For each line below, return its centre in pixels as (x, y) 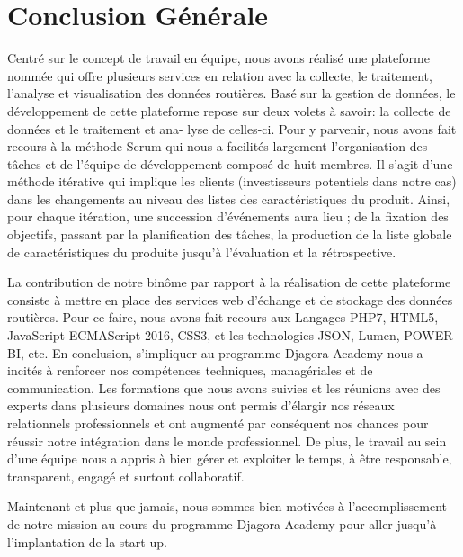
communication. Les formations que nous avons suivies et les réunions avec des (224, 387)
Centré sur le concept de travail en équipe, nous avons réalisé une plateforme (218, 58)
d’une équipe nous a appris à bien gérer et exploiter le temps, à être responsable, (230, 458)
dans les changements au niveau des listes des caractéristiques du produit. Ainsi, (229, 198)
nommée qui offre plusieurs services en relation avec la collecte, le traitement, (220, 75)
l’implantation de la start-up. (87, 541)
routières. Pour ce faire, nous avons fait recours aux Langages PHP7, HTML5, (223, 317)
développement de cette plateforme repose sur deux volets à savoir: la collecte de (229, 110)
